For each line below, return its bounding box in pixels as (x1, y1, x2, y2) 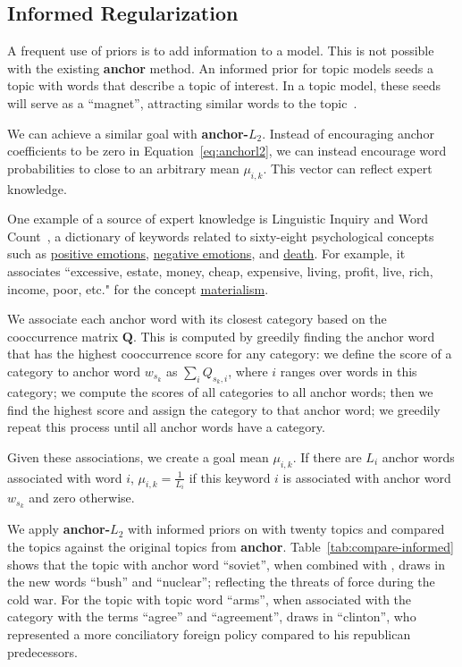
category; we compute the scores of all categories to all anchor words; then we (7, 383, 433, 401)
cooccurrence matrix (7, 326, 119, 345)
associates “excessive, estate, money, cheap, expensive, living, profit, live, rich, (7, 261, 433, 280)
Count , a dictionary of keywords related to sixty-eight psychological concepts (7, 226, 434, 245)
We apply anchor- (7, 519, 111, 538)
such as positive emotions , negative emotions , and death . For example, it (7, 244, 406, 263)
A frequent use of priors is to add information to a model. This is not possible (7, 41, 434, 60)
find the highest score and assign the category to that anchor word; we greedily (7, 400, 441, 418)
